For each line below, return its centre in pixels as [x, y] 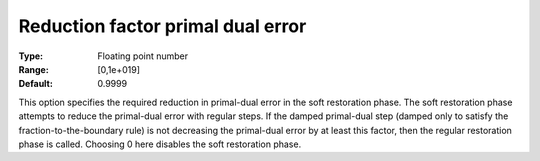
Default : [36, 84]
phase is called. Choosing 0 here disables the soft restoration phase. [160, 144]
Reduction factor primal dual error [162, 26]
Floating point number [143, 56]
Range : [33, 69]
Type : [31, 56]
